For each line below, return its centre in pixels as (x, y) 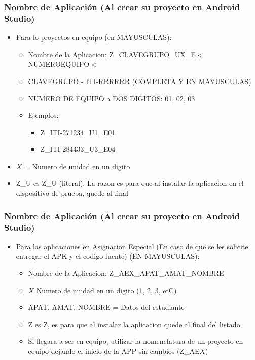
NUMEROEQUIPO (59, 64)
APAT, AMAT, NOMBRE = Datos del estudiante (106, 307)
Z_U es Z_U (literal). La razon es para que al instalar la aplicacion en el (130, 183)
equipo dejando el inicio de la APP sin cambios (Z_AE (114, 351)
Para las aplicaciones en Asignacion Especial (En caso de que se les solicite (132, 246)
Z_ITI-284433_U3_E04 (78, 149)
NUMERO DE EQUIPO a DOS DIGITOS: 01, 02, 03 (112, 98)
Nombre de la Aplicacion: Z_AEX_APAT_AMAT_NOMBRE (126, 273)
